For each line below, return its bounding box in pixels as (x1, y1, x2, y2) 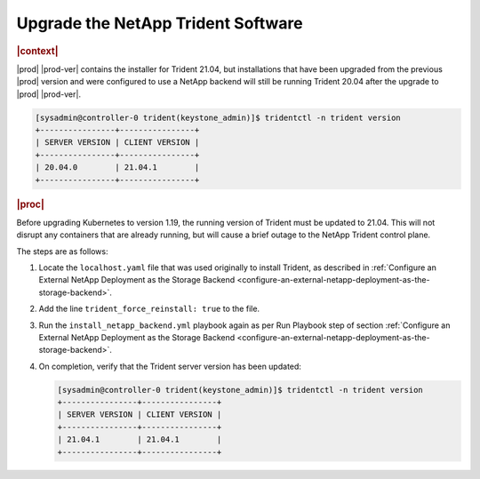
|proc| (16, 198, 44, 211)
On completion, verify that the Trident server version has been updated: (38, 361, 302, 371)
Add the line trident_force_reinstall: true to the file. (38, 303, 260, 315)
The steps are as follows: (16, 245, 108, 257)
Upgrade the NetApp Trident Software (16, 13, 303, 33)
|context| (16, 44, 59, 57)
